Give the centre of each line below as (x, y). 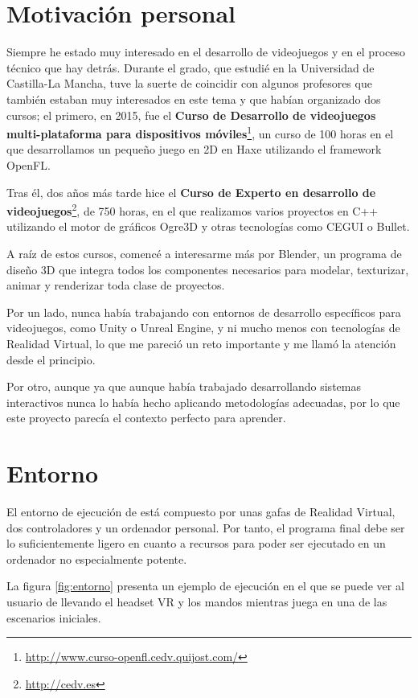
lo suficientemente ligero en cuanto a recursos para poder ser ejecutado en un (196, 543)
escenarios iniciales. (54, 617)
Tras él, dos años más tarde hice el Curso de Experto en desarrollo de (191, 192)
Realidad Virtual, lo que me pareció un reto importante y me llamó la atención (201, 343)
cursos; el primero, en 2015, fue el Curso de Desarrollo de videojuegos (191, 115)
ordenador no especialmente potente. (97, 558)
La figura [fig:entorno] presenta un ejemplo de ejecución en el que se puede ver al (205, 586)
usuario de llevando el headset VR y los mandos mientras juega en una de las (197, 602)
